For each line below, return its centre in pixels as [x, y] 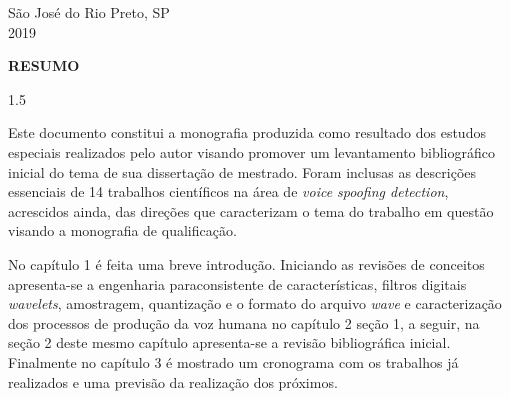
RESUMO [44, 65]
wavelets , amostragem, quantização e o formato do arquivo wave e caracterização [255, 303]
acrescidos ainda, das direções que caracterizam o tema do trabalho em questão [251, 210]
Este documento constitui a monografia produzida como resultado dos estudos [247, 132]
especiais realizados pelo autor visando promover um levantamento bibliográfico [252, 151]
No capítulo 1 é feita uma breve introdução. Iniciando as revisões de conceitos [246, 263]
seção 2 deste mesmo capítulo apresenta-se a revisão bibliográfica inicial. [229, 342]
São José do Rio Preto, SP [89, 12]
